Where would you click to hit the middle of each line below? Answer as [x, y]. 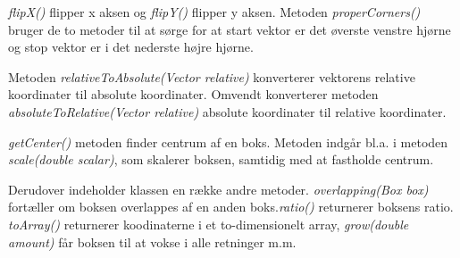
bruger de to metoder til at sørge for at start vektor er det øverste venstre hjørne [230, 29]
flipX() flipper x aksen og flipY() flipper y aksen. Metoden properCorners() [214, 12]
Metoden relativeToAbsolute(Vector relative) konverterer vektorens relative [212, 76]
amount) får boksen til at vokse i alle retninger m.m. [152, 241]
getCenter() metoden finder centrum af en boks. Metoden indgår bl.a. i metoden [228, 141]
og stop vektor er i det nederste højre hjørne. [131, 47]
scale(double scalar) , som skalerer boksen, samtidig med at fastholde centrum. [221, 159]
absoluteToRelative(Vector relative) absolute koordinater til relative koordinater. [227, 111]
